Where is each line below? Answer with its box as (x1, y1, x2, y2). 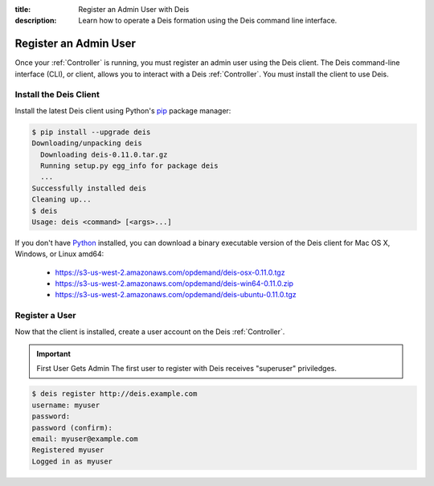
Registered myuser (31, 446, 104, 455)
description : (14, 16, 57, 26)
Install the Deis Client (14, 89, 100, 100)
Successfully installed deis (31, 183, 147, 193)
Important (36, 349, 72, 359)
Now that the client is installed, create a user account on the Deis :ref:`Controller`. (14, 326, 285, 337)
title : (14, 5, 31, 14)
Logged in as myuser (31, 456, 113, 466)
